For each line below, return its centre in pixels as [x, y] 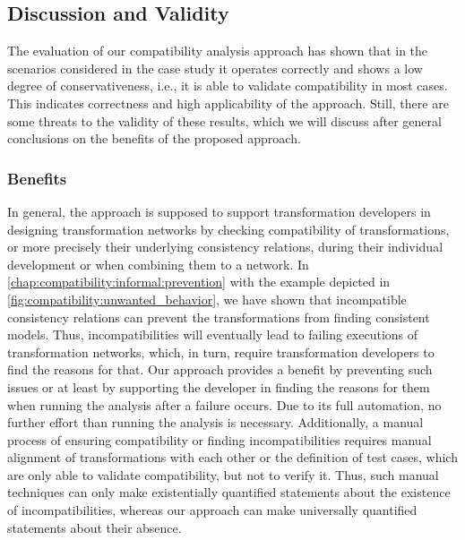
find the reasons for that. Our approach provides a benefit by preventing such [220, 369]
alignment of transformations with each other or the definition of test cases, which [232, 457]
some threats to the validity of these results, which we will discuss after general [224, 120]
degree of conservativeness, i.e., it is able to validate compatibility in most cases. [228, 86]
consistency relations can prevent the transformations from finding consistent [219, 317]
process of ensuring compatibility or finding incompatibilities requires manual [220, 439]
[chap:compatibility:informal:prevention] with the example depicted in [199, 282]
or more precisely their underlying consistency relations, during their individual [225, 247]
